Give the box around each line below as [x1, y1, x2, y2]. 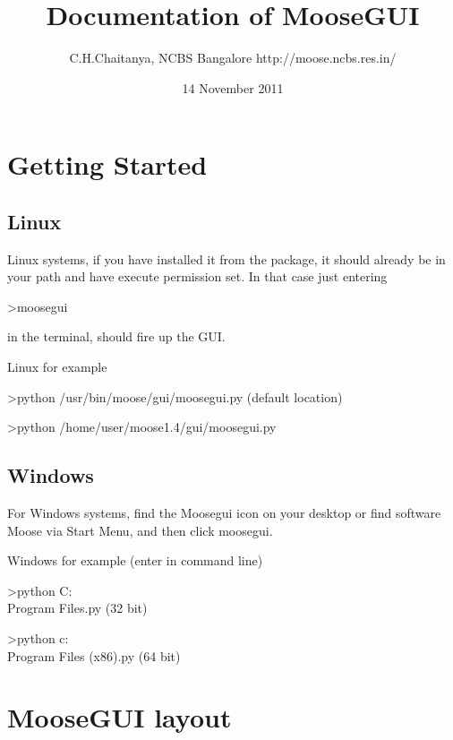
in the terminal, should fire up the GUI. [7, 327, 226, 346]
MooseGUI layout [7, 699, 232, 736]
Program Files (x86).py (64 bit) [7, 646, 181, 665]
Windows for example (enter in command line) [7, 551, 263, 570]
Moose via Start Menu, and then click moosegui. [7, 521, 273, 539]
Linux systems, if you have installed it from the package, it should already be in [7, 249, 446, 268]
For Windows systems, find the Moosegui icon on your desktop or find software [7, 503, 441, 522]
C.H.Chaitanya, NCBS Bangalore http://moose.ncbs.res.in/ [69, 48, 397, 67]
